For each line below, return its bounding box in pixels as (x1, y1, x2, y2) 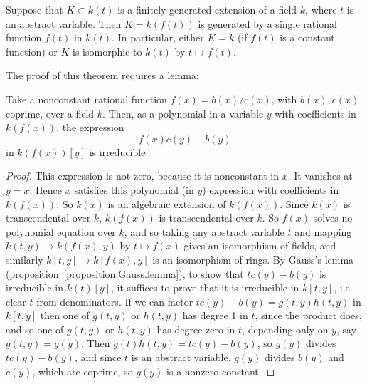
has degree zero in (156, 321, 235, 336)
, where (305, 2, 337, 16)
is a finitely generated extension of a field (117, 2, 297, 16)
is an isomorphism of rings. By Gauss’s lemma (152, 251, 354, 266)
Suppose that (6, 2, 63, 16)
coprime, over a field (6, 105, 95, 120)
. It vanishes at (287, 168, 353, 183)
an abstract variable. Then (6, 16, 122, 31)
